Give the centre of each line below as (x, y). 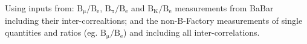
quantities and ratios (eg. (51, 32)
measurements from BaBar (224, 8)
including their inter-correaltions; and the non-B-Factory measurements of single (154, 21)
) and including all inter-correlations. (192, 32)
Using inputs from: (40, 8)
